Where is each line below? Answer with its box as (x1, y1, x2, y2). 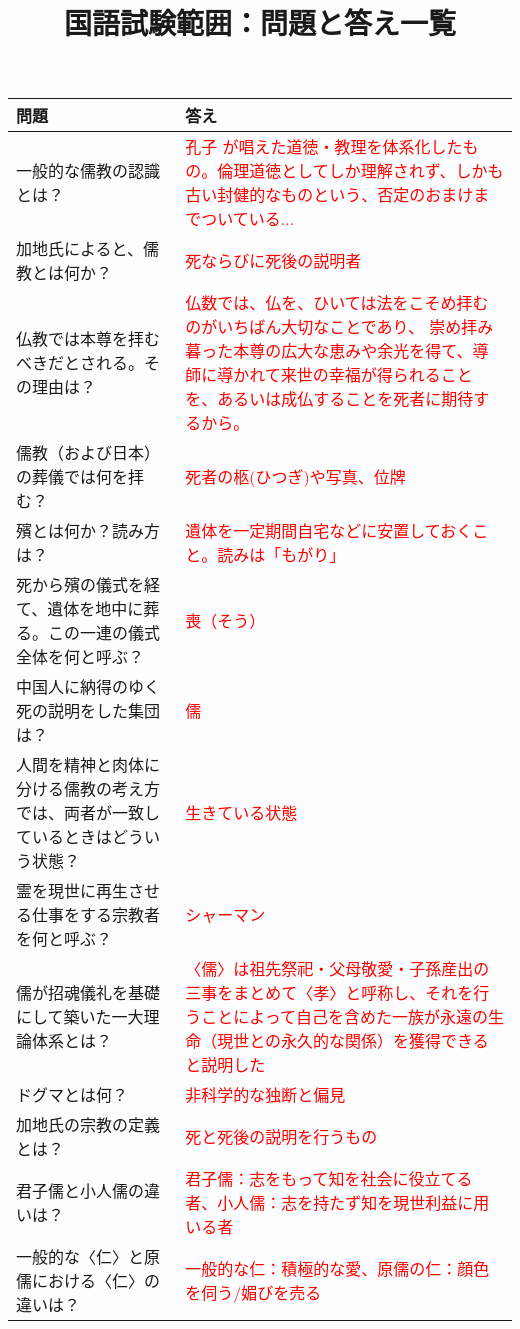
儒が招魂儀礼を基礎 (16, 981, 161, 1005)
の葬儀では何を (16, 465, 129, 489)
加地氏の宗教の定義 (16, 1113, 161, 1137)
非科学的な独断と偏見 (185, 1083, 346, 1107)
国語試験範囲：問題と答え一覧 (63, 2, 456, 43)
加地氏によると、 (16, 237, 143, 261)
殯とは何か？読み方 (16, 519, 161, 543)
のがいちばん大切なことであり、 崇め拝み (185, 315, 494, 339)
